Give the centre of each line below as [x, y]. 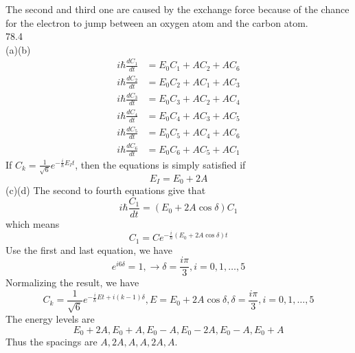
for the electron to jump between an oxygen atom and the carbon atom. [157, 22]
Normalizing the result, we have [72, 282]
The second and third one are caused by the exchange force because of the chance [177, 9]
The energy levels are [50, 319]
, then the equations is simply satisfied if [160, 164]
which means [33, 223]
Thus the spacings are [51, 342]
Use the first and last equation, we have [89, 249]
